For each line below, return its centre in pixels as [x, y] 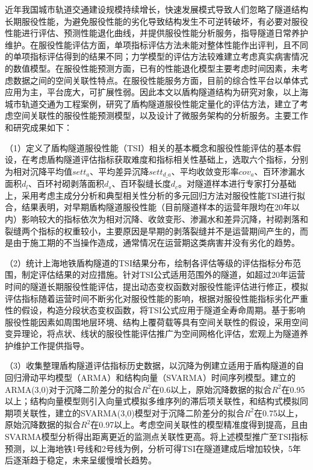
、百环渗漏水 [280, 171]
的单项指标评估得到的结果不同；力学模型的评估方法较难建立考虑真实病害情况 [156, 56]
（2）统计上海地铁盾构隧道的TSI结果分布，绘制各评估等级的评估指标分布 [149, 262]
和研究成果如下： [39, 127]
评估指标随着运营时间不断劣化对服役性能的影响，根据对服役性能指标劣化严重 [156, 298]
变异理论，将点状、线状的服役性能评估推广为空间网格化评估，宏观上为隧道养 [156, 334]
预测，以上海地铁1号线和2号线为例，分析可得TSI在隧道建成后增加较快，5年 [153, 448]
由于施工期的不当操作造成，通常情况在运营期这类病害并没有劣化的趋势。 [156, 243]
